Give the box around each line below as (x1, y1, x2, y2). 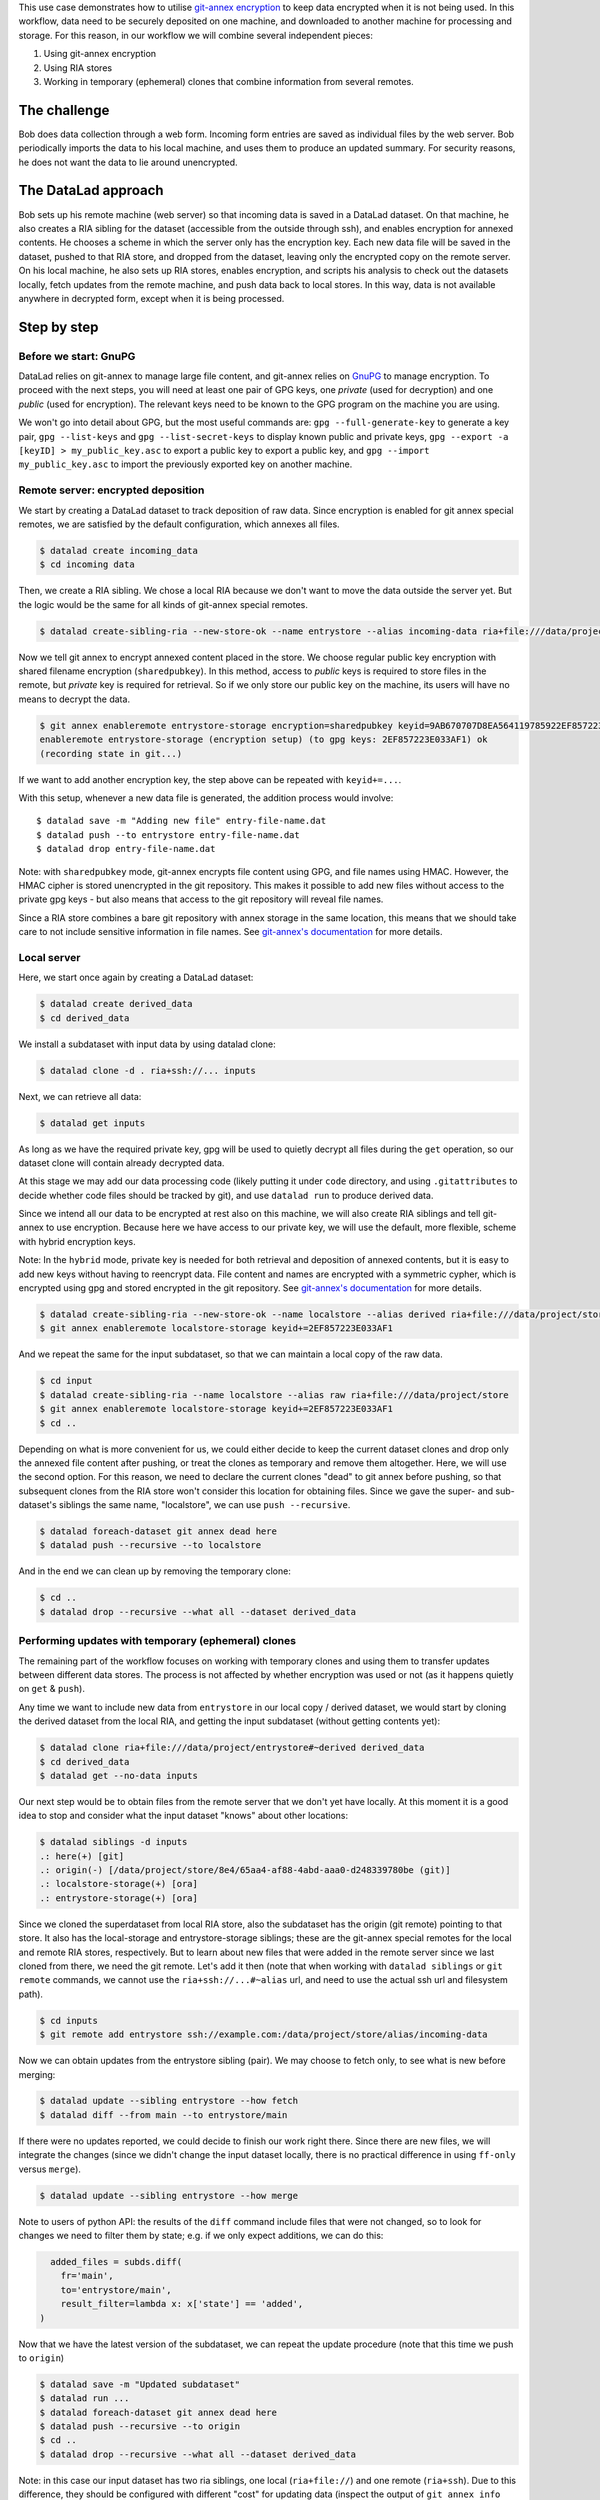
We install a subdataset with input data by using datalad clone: (18, 1038, 276, 1050)
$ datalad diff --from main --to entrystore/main (39, 2109, 288, 2120)
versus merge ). (18, 2163, 82, 2175)
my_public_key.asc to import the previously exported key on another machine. (18, 458, 353, 470)
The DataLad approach (18, 182, 164, 199)
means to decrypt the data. (18, 693, 130, 705)
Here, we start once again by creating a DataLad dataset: (18, 971, 254, 984)
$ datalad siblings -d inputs (39, 1836, 188, 1848)
